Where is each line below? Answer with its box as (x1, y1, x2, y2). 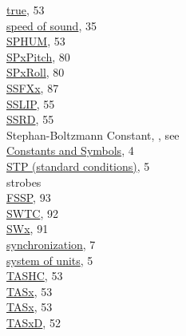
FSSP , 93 (6, 189, 51, 206)
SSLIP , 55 (6, 95, 55, 112)
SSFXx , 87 (6, 79, 59, 96)
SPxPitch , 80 (6, 48, 70, 65)
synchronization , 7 (6, 235, 96, 252)
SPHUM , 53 (6, 33, 65, 49)
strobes (6, 173, 42, 190)
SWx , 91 (6, 220, 49, 237)
